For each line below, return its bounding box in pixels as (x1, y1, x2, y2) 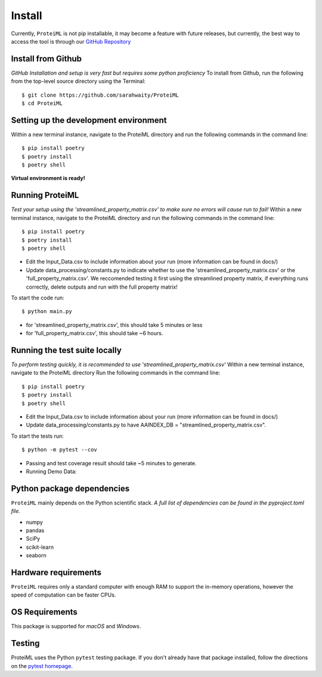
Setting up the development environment (11, 115, 167, 125)
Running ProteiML (11, 190, 79, 200)
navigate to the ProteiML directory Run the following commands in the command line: (11, 369, 221, 376)
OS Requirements (11, 607, 78, 617)
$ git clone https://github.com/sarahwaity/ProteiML (21, 91, 179, 98)
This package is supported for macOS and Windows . (11, 623, 141, 630)
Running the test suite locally (11, 345, 122, 355)
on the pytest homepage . (11, 662, 73, 669)
